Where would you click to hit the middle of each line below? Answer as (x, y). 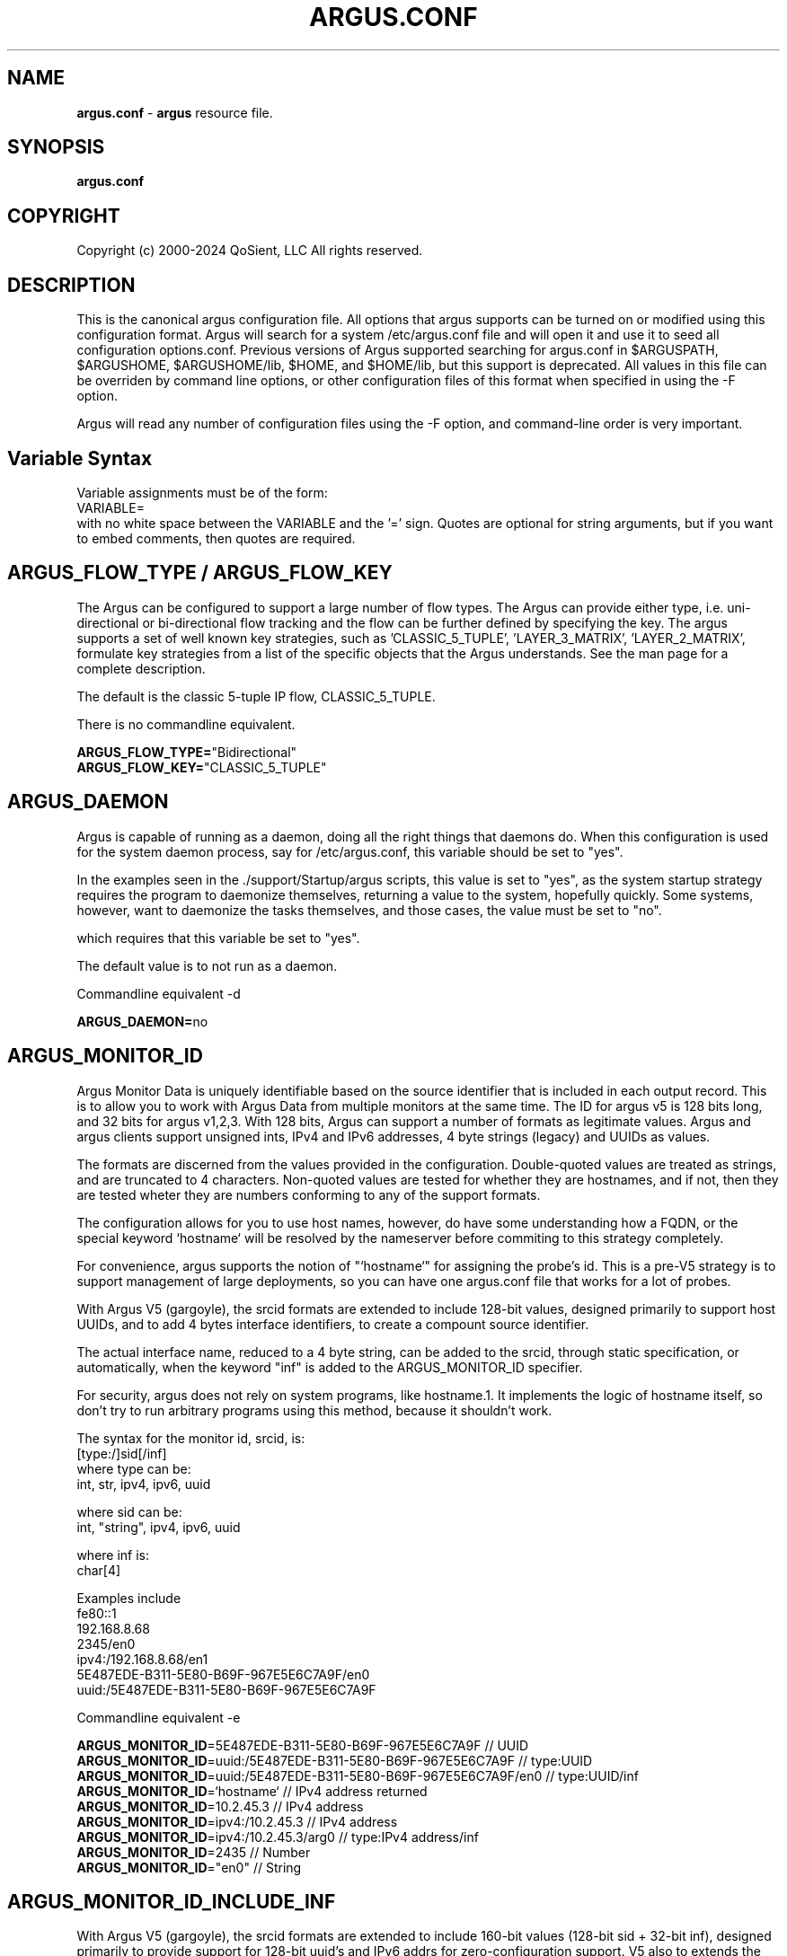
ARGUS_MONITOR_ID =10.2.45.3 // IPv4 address (220, 1806)
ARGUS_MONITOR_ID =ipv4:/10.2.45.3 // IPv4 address (237, 1821)
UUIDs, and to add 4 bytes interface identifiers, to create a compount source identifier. (333, 1324)
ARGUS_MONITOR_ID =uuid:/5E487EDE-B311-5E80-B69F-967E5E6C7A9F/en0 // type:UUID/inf (358, 1775)
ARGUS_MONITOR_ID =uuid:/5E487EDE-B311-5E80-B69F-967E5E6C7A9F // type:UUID (335, 1760)
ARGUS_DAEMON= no (142, 1021)
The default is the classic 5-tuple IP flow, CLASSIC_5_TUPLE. (256, 696)
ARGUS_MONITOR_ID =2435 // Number (194, 1852)
